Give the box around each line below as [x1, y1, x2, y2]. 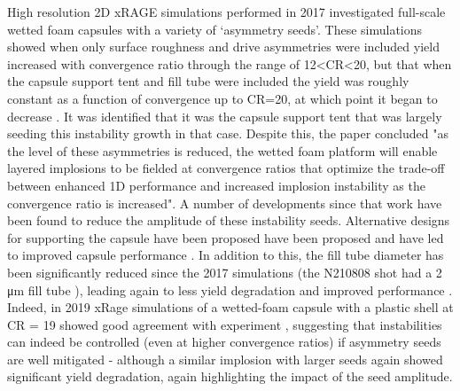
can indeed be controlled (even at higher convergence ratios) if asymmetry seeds [7, 332, 441, 351]
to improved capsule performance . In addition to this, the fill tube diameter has [7, 246, 444, 264]
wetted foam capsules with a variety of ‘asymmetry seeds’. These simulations [7, 20, 423, 38]
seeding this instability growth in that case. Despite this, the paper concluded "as [7, 124, 448, 143]
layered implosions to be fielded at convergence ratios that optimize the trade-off [7, 159, 445, 177]
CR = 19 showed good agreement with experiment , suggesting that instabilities [7, 315, 442, 333]
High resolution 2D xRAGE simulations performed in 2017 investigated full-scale [7, 3, 446, 20]
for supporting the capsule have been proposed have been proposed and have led [7, 228, 444, 246]
